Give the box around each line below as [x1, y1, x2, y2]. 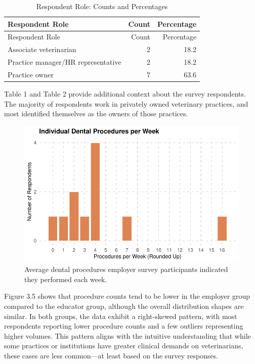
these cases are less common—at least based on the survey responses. [4, 350, 219, 360]
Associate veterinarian [8, 44, 76, 55]
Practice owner [8, 69, 54, 79]
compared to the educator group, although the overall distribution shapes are [4, 301, 244, 311]
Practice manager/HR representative [8, 57, 121, 67]
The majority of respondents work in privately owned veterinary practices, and [4, 98, 248, 109]
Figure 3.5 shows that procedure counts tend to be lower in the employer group [4, 291, 250, 301]
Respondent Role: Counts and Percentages [36, 1, 168, 11]
